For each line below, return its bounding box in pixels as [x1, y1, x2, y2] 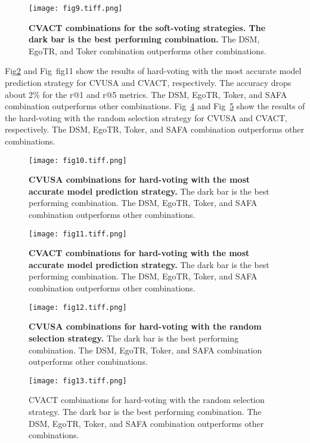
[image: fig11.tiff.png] [29, 229, 127, 238]
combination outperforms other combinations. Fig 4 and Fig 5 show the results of [5, 100, 305, 112]
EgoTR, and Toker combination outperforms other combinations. [29, 44, 266, 57]
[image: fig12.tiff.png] [29, 303, 127, 312]
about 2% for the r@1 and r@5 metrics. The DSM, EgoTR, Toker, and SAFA [5, 88, 287, 100]
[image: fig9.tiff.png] [29, 4, 123, 13]
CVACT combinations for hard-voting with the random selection [29, 393, 265, 406]
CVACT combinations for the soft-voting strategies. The [29, 21, 266, 33]
